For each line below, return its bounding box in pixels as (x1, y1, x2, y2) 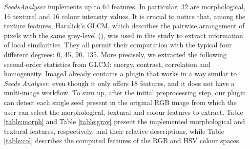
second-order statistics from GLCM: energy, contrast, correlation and (4, 59, 210, 69)
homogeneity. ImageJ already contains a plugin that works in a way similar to (4, 68, 237, 79)
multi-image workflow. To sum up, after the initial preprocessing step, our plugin (4, 87, 246, 98)
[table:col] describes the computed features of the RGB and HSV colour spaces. (4, 135, 241, 146)
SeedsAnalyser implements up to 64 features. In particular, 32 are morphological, (4, 1, 246, 11)
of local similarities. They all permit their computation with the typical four (4, 40, 232, 50)
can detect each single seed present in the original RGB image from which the (4, 97, 237, 107)
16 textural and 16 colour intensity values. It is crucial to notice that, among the (4, 11, 246, 21)
